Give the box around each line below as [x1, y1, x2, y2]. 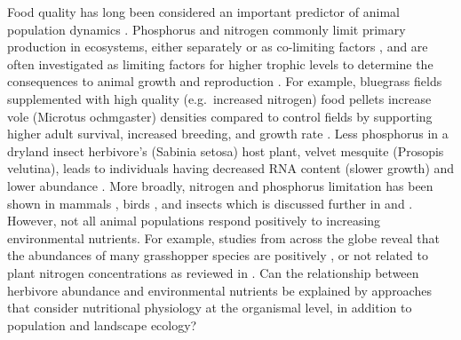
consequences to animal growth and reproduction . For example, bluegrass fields [7, 72, 442, 91]
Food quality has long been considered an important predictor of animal [7, 3, 400, 20]
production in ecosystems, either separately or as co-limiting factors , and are [7, 37, 428, 56]
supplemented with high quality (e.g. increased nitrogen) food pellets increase [7, 89, 432, 107]
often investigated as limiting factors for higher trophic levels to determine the [7, 54, 433, 73]
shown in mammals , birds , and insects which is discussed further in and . [7, 194, 413, 212]
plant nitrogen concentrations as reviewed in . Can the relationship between [7, 263, 419, 281]
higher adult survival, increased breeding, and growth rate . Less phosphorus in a [7, 124, 449, 143]
